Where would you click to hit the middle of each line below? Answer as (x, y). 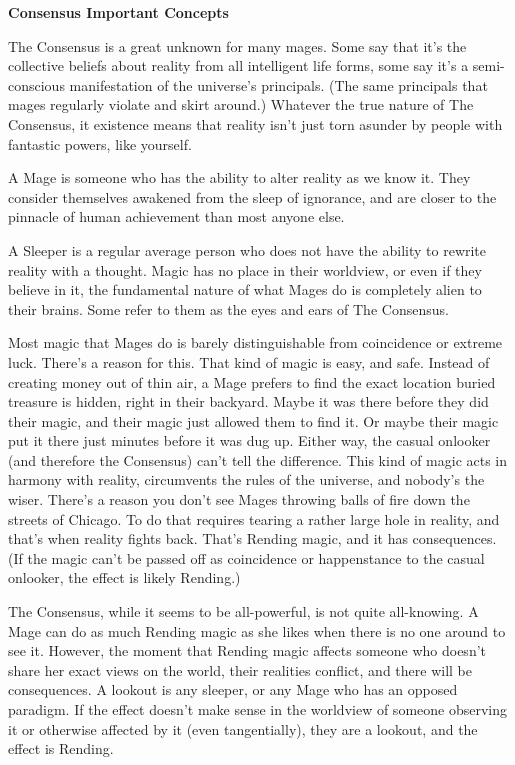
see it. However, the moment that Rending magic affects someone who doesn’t (247, 650)
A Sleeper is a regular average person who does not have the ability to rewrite (247, 249)
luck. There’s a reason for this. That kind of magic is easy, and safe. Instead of (249, 361)
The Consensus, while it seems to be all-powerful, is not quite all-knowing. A (243, 611)
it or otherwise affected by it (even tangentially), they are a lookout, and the (243, 728)
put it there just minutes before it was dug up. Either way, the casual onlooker (249, 440)
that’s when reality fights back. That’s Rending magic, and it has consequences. (252, 538)
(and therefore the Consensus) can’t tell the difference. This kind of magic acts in (258, 459)
